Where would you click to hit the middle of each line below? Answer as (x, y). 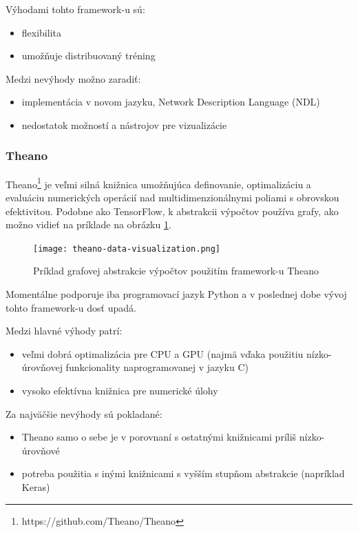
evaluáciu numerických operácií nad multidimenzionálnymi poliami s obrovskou (172, 198)
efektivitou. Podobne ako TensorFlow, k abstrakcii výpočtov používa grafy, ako (172, 211)
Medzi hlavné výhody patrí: (64, 331)
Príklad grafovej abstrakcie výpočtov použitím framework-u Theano (176, 271)
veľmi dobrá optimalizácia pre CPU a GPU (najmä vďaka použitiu (162, 353)
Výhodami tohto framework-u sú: (75, 9)
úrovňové (41, 450)
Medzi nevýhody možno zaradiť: (73, 78)
